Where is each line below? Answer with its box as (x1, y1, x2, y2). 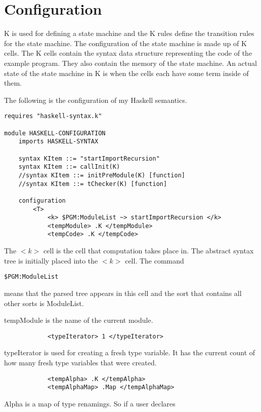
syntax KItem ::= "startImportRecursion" (18, 155, 160, 162)
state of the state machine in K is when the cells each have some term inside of (4, 67, 249, 78)
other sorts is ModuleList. (4, 297, 84, 308)
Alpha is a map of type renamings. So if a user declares (4, 398, 176, 408)
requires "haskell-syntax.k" (4, 113, 102, 120)
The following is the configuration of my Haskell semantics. (4, 94, 187, 105)
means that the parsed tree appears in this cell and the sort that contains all (4, 287, 242, 298)
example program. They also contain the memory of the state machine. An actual (4, 57, 257, 68)
